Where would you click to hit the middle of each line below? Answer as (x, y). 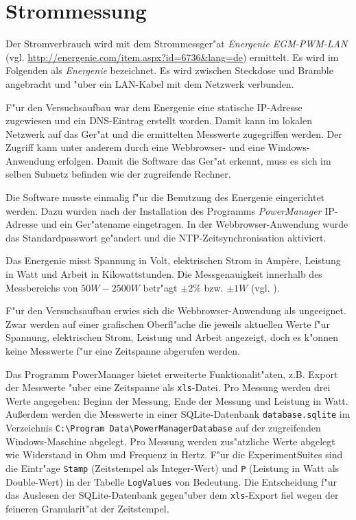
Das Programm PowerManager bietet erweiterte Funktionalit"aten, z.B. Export (172, 374)
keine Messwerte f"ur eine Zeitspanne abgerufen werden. (123, 351)
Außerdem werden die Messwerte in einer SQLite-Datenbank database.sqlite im (178, 414)
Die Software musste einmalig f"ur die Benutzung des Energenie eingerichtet (165, 197)
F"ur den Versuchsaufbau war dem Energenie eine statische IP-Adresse (154, 107)
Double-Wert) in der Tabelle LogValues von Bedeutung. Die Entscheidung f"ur (171, 481)
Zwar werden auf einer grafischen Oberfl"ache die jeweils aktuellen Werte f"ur (168, 323)
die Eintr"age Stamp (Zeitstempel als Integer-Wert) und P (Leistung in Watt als (173, 468)
